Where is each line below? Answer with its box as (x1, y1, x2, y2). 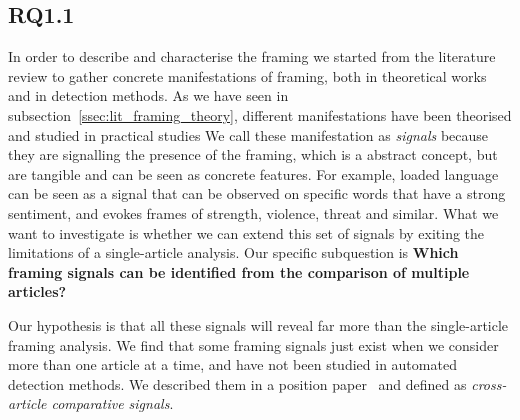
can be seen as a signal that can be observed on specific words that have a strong (8, 183, 506, 204)
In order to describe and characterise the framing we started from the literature (8, 46, 496, 67)
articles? (8, 281, 67, 302)
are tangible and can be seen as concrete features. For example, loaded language (8, 163, 499, 184)
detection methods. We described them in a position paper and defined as (8, 373, 467, 394)
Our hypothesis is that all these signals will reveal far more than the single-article (8, 314, 509, 335)
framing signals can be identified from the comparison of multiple (8, 261, 470, 282)
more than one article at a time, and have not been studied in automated (8, 354, 457, 375)
